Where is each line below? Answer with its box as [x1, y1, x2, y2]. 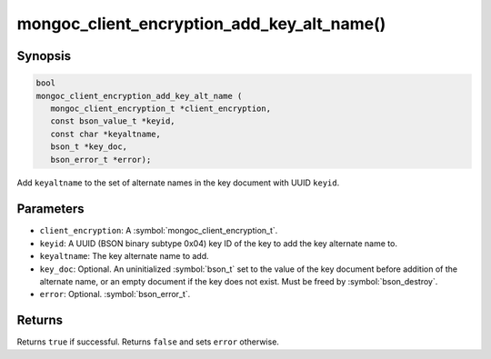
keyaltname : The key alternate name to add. [39, 251, 209, 262]
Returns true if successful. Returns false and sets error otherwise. [16, 336, 279, 347]
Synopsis [16, 48, 72, 64]
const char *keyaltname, [50, 128, 161, 139]
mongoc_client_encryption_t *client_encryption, [50, 103, 272, 114]
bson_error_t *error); [50, 155, 152, 165]
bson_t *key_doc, [50, 142, 127, 152]
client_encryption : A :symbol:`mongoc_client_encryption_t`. [39, 225, 278, 236]
